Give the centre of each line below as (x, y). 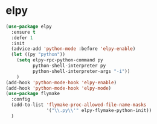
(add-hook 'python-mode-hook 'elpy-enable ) (61, 82)
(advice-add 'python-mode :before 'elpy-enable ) (73, 49)
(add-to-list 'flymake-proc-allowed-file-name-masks (79, 105)
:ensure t (23, 32)
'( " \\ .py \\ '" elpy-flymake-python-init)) (99, 111)
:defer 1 (22, 38)
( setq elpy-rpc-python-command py (60, 60)
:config (21, 99)
